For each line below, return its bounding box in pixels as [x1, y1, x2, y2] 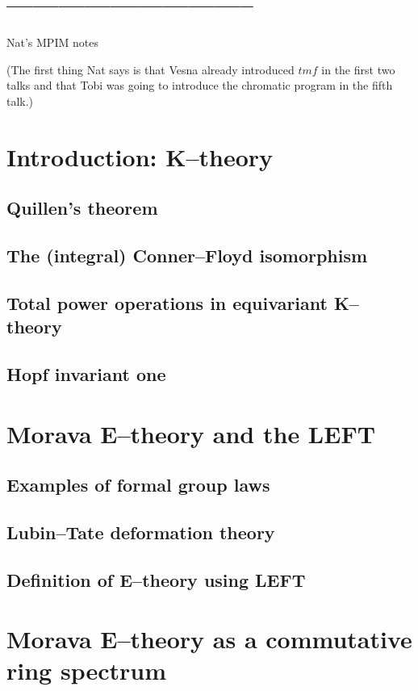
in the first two [321, 61, 395, 77]
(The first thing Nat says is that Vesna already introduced [6, 61, 295, 77]
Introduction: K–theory [6, 140, 274, 173]
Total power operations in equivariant [6, 290, 328, 315]
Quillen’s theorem [6, 195, 158, 220]
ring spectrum [6, 654, 166, 687]
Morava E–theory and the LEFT [6, 417, 376, 450]
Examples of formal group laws [6, 472, 270, 497]
